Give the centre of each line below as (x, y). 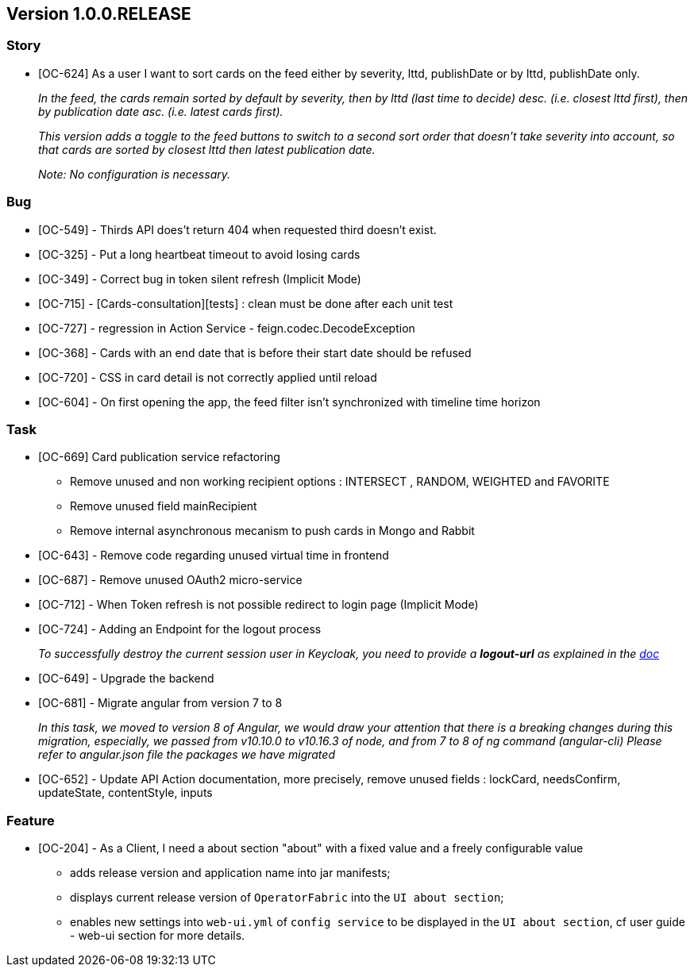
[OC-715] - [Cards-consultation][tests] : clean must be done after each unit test (246, 303)
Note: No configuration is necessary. (134, 174)
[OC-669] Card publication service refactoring (159, 457)
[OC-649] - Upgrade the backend (126, 679)
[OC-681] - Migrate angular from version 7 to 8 (160, 703)
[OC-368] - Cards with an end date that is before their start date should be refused (255, 352)
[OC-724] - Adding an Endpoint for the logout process (180, 629)
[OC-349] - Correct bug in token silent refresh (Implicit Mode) (200, 279)
